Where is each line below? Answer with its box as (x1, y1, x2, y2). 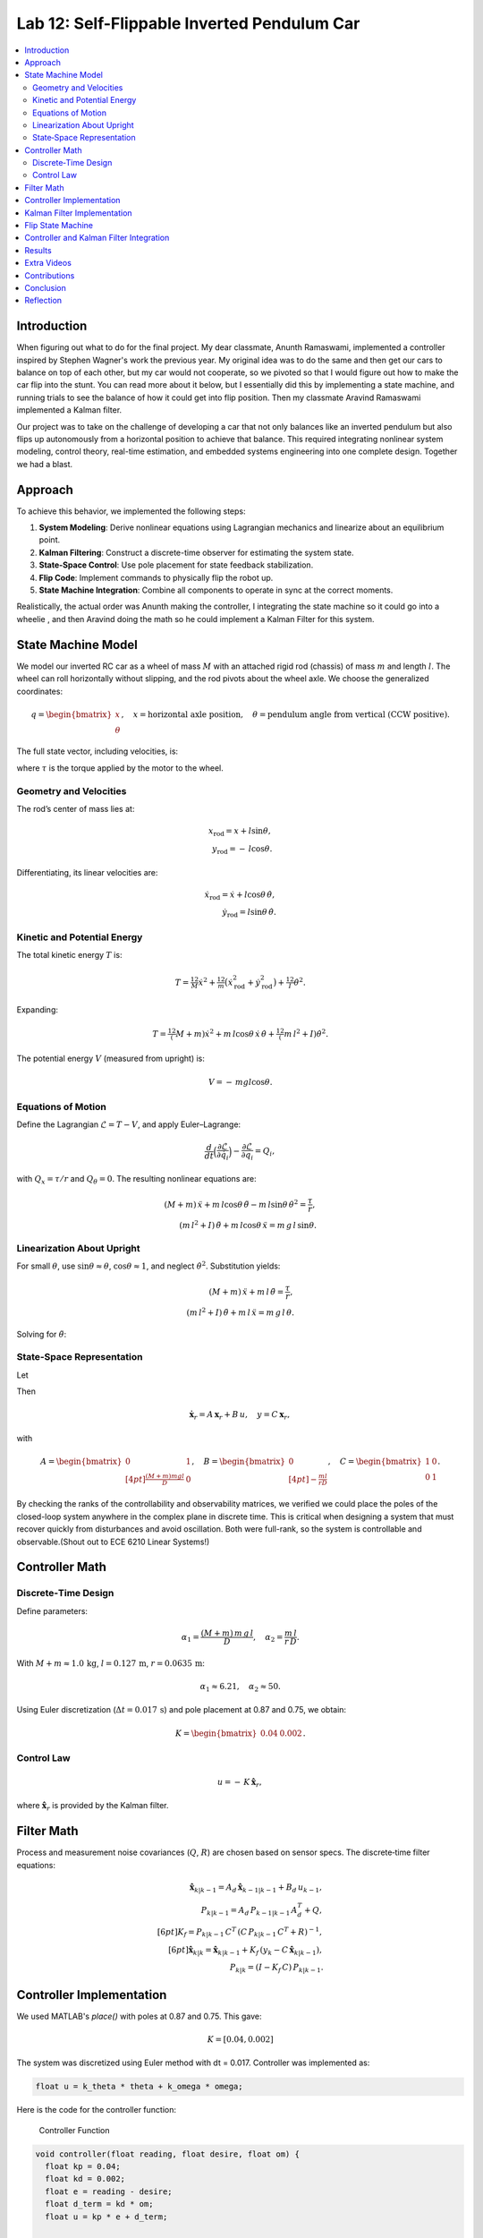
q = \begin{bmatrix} (30, 709, 113, 720)
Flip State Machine (24, 220, 94, 231)
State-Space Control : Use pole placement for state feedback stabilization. (38, 559, 314, 570)
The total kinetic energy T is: (16, 950, 123, 961)
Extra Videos (24, 258, 72, 269)
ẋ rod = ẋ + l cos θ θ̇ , (204, 889, 275, 901)
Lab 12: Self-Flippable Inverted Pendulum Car (16, 13, 360, 33)
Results (24, 244, 53, 255)
